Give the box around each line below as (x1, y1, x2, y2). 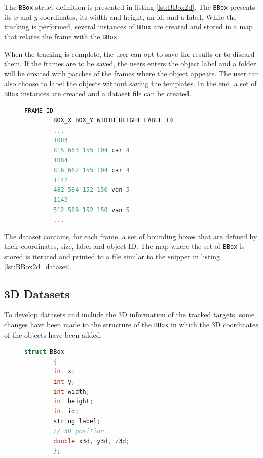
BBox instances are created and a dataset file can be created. (4, 88, 192, 98)
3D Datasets (4, 285, 70, 301)
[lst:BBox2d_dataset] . (4, 261, 72, 271)
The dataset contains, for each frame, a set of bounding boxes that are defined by (4, 231, 257, 241)
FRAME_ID (24, 107, 54, 114)
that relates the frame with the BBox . (4, 31, 119, 41)
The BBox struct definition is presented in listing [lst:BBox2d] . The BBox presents (4, 2, 255, 12)
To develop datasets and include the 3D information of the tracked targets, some (4, 309, 255, 320)
